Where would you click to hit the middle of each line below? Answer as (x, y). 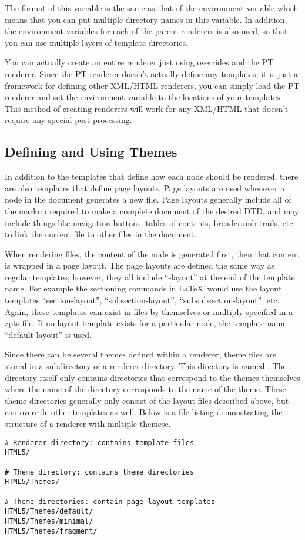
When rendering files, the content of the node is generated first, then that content (152, 254)
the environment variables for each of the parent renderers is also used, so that (146, 31)
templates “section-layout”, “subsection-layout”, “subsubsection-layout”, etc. (142, 300)
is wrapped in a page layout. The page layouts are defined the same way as (140, 265)
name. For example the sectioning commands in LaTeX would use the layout (143, 288)
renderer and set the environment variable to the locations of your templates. (144, 97)
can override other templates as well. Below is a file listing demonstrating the (144, 412)
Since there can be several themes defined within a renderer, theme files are (141, 354)
